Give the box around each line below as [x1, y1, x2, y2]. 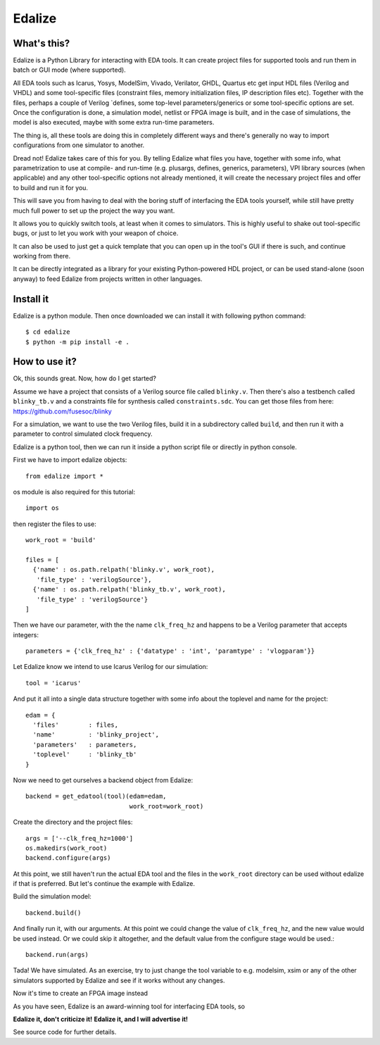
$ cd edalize [25, 328, 70, 336]
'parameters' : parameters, [32, 740, 137, 749]
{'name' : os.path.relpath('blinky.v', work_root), [32, 565, 215, 574]
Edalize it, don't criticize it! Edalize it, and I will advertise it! [13, 1015, 189, 1023]
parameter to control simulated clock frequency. [13, 430, 153, 438]
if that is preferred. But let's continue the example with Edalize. [13, 880, 195, 888]
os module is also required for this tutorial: [13, 487, 136, 496]
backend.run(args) [25, 951, 89, 959]
